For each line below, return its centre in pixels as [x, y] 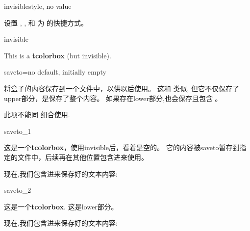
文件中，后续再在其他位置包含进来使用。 [83, 157]
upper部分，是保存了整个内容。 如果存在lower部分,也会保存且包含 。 [113, 98]
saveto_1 [18, 131]
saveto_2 [18, 190]
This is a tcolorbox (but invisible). [58, 55]
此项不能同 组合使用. [37, 115]
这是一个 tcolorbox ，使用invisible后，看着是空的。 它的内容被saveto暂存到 [122, 147]
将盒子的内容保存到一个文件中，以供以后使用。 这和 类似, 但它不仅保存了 [122, 88]
